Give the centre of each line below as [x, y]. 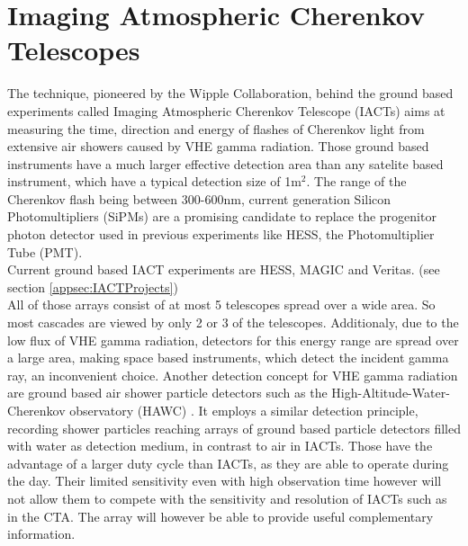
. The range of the [356, 181]
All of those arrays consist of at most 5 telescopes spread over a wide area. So [221, 304]
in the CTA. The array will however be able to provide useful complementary [220, 516]
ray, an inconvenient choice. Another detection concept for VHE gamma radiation [233, 375]
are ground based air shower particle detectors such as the [167, 393]
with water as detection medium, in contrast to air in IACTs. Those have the [220, 446]
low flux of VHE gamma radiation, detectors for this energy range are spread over [233, 340]
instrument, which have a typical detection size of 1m [154, 181]
